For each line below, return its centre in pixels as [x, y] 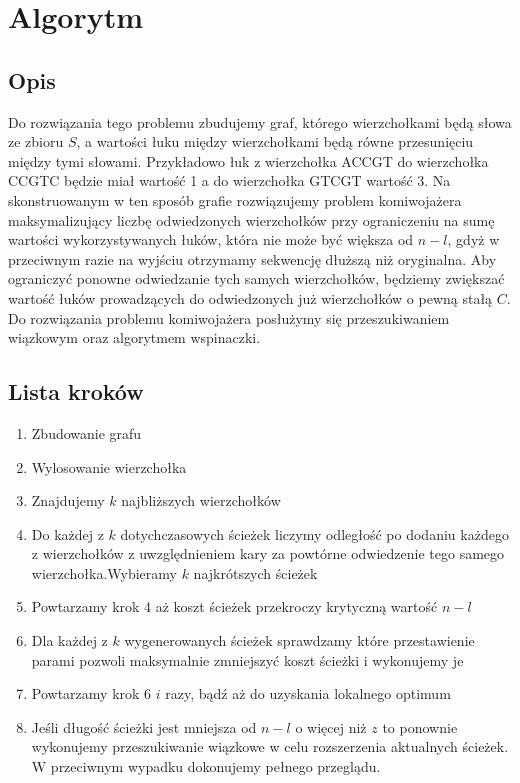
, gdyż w [473, 239]
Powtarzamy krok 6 [91, 693]
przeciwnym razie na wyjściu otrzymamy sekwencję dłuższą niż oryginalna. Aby [252, 258]
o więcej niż [331, 726]
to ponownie [420, 726]
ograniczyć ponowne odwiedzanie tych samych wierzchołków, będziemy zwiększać [256, 278]
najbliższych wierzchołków [201, 500]
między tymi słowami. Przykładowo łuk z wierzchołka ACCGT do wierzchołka [248, 160]
